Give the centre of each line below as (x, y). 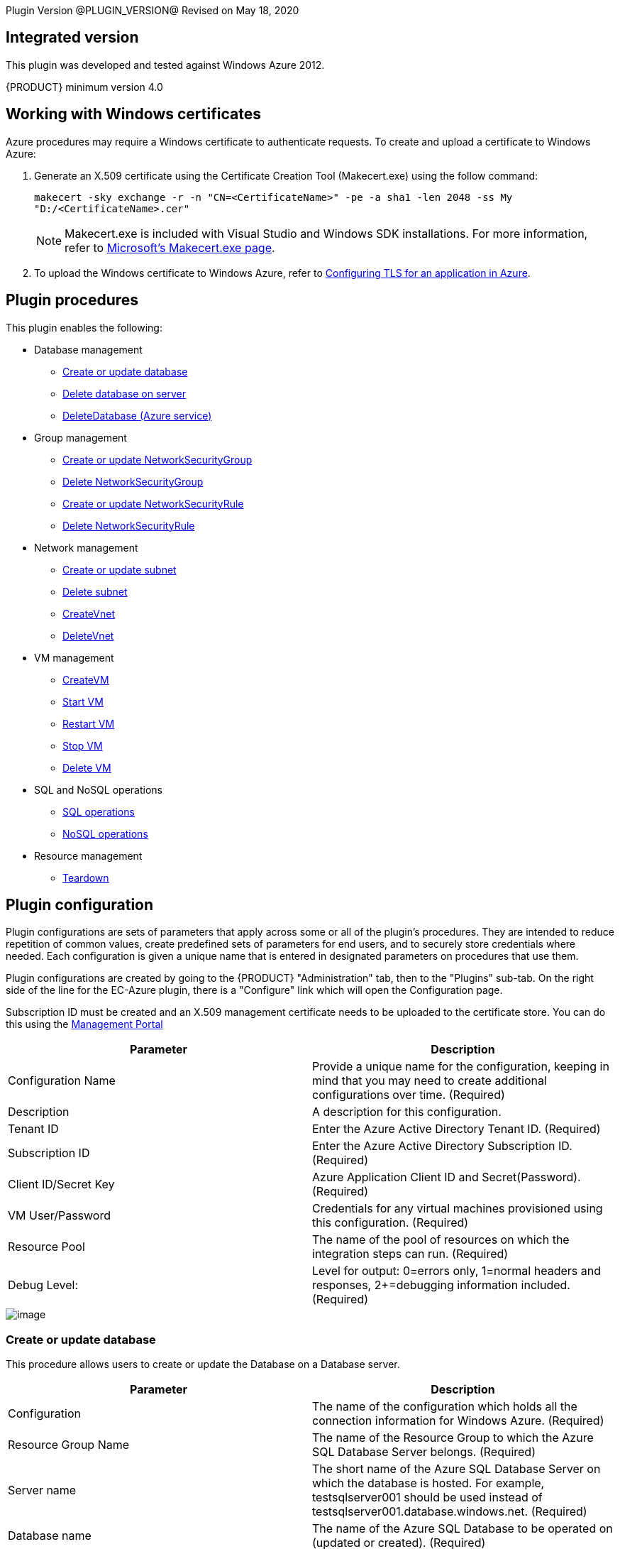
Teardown (86, 877)
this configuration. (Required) (391, 1223)
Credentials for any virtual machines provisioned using (458, 1209)
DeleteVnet (88, 635)
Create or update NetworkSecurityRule (153, 503)
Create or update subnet (120, 569)
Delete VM (87, 767)
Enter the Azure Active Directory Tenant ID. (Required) (456, 1129)
